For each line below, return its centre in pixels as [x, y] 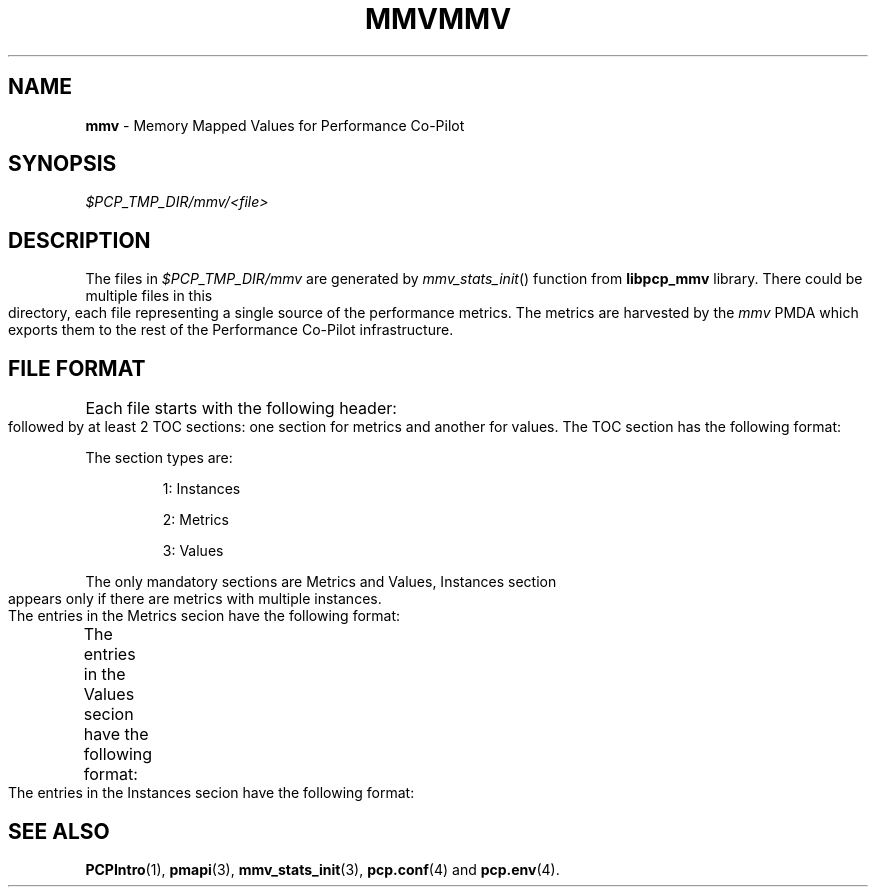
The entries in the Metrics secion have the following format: [204, 616]
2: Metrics [195, 520]
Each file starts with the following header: [241, 408]
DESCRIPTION [79, 240]
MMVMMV [438, 19]
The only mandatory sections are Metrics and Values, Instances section [321, 582]
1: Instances [201, 489]
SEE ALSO [59, 831]
